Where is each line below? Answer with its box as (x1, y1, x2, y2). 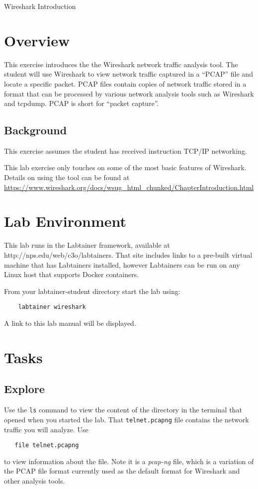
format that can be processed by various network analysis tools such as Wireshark (4, 88, 254, 98)
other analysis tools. (4, 475, 65, 486)
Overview (4, 30, 70, 50)
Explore (4, 381, 45, 396)
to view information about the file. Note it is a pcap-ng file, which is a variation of (4, 456, 254, 466)
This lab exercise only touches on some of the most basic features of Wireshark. (4, 162, 247, 173)
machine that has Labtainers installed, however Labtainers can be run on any (4, 259, 240, 270)
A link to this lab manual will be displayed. (4, 318, 136, 328)
